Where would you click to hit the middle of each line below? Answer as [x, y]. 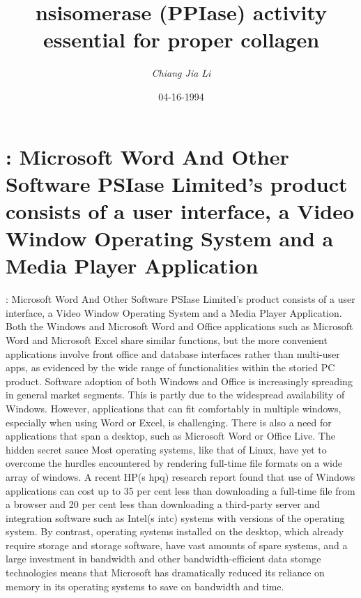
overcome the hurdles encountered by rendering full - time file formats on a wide [174, 463]
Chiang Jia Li [181, 73]
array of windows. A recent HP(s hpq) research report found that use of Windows [180, 476]
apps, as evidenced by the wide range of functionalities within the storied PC [170, 367]
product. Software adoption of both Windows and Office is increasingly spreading [179, 381]
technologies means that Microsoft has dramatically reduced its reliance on [165, 573]
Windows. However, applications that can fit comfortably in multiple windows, [174, 408]
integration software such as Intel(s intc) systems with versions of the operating [175, 517]
